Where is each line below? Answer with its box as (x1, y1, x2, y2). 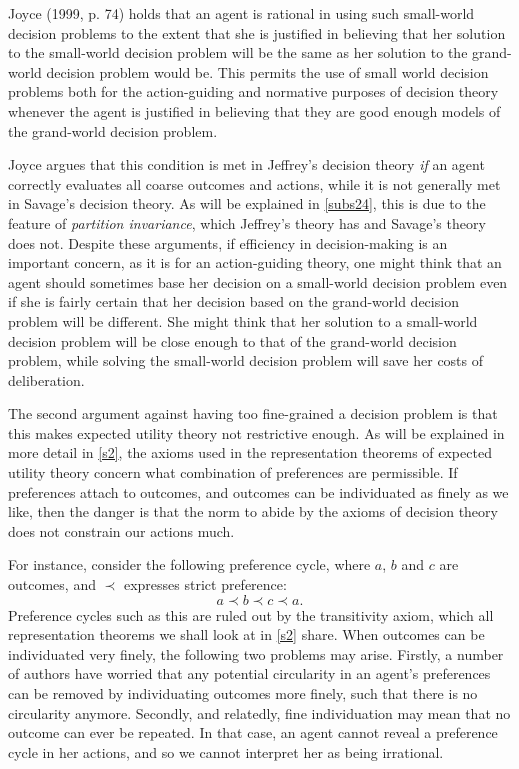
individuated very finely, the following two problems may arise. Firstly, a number (8, 643, 504, 664)
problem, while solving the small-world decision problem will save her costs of (8, 350, 484, 371)
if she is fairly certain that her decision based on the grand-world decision (8, 291, 459, 312)
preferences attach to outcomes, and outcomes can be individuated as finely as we (8, 481, 509, 502)
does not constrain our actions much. (8, 520, 235, 541)
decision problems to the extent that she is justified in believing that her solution (8, 22, 506, 43)
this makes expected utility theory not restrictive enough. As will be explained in (8, 422, 505, 443)
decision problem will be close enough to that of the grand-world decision (8, 330, 457, 351)
